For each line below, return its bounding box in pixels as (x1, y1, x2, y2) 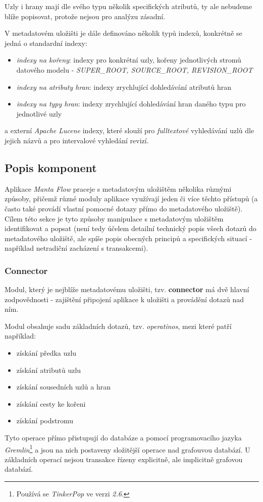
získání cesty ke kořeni (16, 398, 86, 409)
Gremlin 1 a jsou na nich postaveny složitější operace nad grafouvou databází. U (5, 442, 250, 455)
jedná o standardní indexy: (5, 37, 87, 48)
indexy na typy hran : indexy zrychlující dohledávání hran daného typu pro (16, 98, 246, 109)
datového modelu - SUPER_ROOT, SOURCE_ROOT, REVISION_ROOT (16, 64, 253, 75)
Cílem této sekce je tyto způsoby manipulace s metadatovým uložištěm (5, 213, 224, 224)
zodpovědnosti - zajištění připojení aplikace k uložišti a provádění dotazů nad (5, 294, 244, 304)
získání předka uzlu (16, 348, 77, 358)
